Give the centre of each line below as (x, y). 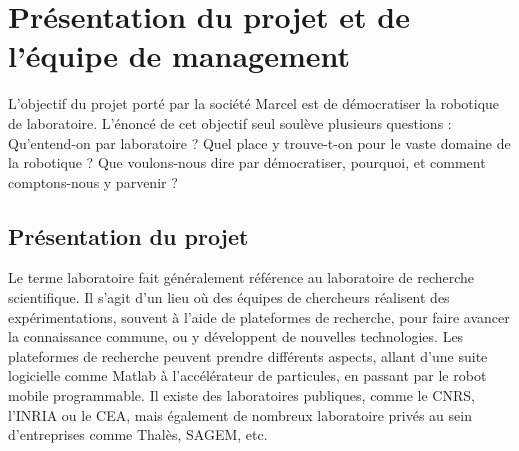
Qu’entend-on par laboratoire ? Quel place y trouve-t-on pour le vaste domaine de (259, 142)
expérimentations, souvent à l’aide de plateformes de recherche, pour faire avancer (259, 316)
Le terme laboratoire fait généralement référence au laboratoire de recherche (241, 277)
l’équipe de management (179, 55)
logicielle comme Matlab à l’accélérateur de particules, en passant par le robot (247, 375)
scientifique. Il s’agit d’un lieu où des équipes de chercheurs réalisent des (229, 297)
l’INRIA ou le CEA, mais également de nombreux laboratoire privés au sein (240, 414)
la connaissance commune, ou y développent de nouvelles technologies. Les (236, 336)
